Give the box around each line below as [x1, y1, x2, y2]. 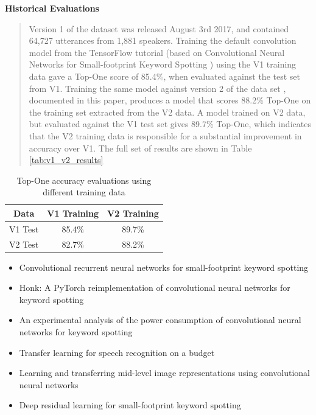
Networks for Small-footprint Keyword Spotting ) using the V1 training [29, 58, 297, 71]
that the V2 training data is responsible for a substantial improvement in [29, 129, 302, 142]
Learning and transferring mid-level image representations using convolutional [19, 366, 310, 379]
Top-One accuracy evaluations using [16, 173, 152, 186]
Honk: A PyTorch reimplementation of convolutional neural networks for [19, 281, 290, 294]
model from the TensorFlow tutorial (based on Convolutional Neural [29, 46, 285, 58]
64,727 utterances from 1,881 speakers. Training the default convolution [29, 34, 297, 47]
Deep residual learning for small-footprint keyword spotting [19, 399, 241, 411]
